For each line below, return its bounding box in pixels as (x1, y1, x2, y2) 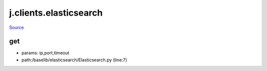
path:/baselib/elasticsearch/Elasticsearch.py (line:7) (21, 57, 128, 63)
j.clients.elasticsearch (9, 7, 103, 18)
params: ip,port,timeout (21, 50, 70, 56)
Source (9, 24, 24, 30)
